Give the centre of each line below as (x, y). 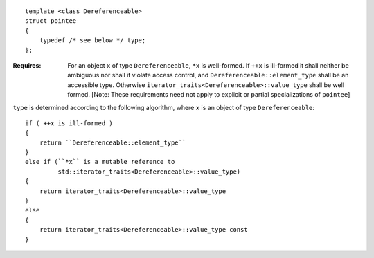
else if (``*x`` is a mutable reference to (100, 162)
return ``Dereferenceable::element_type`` (113, 142)
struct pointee (51, 21)
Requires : (27, 65)
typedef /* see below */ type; (92, 40)
